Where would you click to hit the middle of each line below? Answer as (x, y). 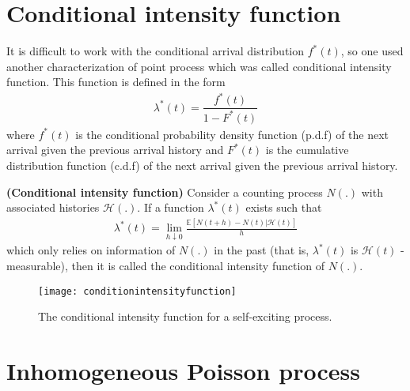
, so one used (372, 51)
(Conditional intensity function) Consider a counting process (165, 192)
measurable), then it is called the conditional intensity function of (166, 265)
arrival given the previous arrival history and (115, 150)
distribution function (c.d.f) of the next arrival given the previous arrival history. (202, 165)
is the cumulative (307, 150)
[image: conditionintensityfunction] (137, 291)
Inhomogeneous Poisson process (183, 370)
